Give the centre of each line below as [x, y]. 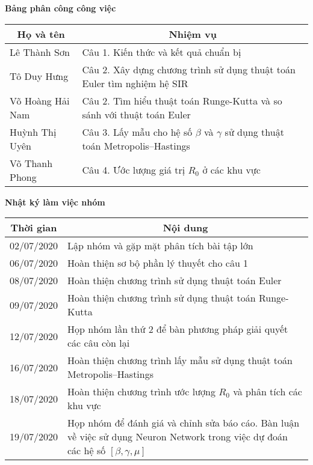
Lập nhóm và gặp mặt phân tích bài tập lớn [160, 246]
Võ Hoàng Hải [40, 100]
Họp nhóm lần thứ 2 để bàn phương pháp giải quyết [178, 329]
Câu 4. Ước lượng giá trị [134, 170]
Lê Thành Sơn [40, 52]
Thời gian [34, 228]
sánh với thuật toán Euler [136, 114]
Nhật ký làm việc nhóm [55, 202]
